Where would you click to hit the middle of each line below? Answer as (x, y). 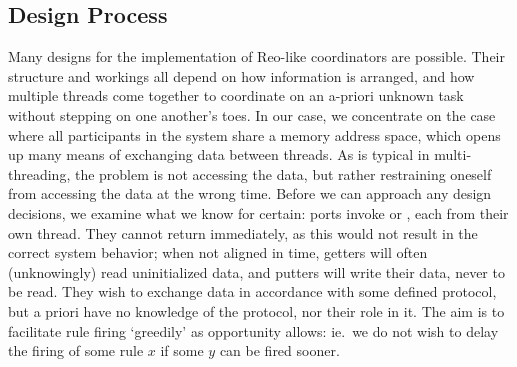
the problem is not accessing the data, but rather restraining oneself (283, 173)
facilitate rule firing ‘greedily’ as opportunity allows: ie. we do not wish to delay (253, 330)
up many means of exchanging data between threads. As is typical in (219, 154)
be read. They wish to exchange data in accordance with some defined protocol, (252, 291)
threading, (39, 173)
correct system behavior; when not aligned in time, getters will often (218, 252)
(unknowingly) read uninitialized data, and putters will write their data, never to (256, 271)
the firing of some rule (76, 350)
